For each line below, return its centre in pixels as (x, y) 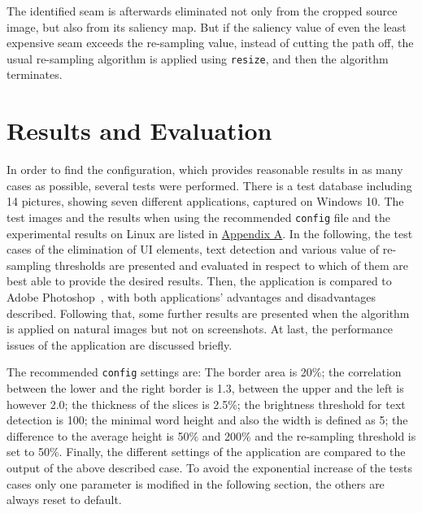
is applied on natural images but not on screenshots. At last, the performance (200, 329)
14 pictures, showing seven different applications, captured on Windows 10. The (205, 201)
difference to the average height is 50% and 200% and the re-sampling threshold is (211, 435)
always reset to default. (64, 500)
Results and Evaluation (139, 130)
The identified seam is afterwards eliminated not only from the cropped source (202, 11)
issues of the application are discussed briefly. (120, 344)
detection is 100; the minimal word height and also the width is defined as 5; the (207, 420)
